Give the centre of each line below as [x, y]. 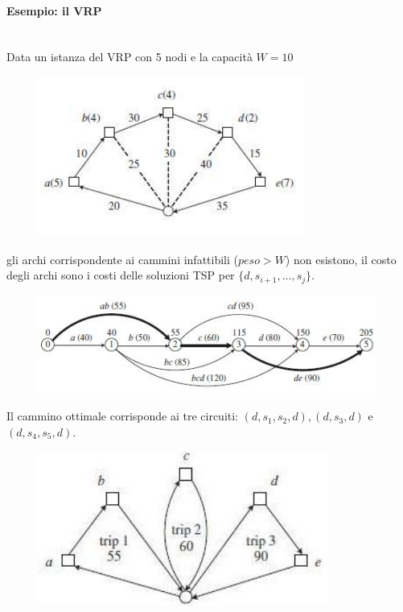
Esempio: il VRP [54, 10]
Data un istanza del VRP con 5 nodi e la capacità [130, 57]
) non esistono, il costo [341, 259]
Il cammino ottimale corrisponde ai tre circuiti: [123, 416]
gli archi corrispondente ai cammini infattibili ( [123, 259]
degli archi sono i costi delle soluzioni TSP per [121, 275]
